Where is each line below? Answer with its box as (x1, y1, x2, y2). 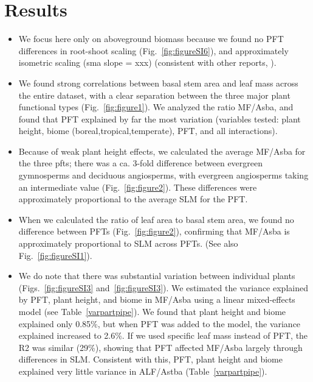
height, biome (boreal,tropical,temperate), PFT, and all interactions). (18, 124, 278, 137)
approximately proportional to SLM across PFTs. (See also (18, 237, 238, 250)
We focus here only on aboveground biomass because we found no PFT (18, 32, 284, 45)
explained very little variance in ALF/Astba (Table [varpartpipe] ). (18, 364, 267, 377)
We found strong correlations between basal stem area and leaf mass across (18, 76, 298, 89)
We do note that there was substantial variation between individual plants (18, 269, 295, 282)
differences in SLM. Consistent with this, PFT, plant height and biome (18, 353, 283, 366)
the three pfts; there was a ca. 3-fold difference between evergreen (18, 157, 263, 169)
